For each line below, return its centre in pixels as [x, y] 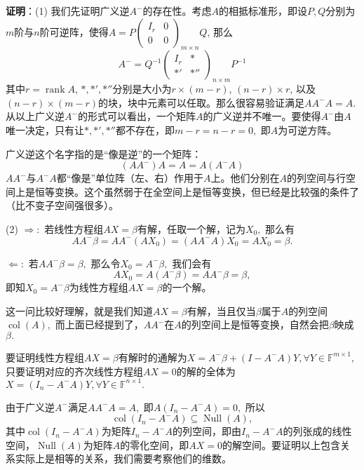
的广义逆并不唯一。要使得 [262, 116]
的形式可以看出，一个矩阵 [136, 116]
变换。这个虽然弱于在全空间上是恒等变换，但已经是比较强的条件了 [207, 191]
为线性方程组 [99, 287]
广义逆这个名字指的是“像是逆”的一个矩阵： [104, 153]
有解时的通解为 [153, 357]
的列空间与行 [317, 178]
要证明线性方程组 [45, 357]
